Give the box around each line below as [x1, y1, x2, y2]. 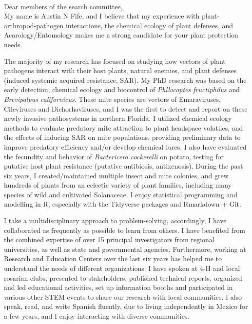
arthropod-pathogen [4, 20, 64, 30]
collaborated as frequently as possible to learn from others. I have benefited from [4, 225, 245, 235]
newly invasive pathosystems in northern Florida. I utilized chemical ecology [4, 113, 232, 123]
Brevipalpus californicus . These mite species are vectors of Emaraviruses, [4, 94, 221, 104]
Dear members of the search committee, [4, 1, 123, 11]
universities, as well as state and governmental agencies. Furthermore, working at [4, 244, 246, 254]
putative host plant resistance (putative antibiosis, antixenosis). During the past [4, 161, 243, 171]
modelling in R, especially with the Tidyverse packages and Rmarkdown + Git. [4, 199, 241, 209]
